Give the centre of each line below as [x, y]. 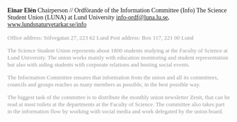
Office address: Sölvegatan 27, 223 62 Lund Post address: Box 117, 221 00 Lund [100, 38]
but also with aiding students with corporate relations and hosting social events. [99, 65]
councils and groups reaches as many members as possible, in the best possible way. [104, 85]
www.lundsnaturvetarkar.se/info [47, 25]
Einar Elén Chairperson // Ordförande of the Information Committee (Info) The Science [117, 11]
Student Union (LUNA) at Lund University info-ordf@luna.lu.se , [88, 18]
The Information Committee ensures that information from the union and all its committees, [113, 78]
